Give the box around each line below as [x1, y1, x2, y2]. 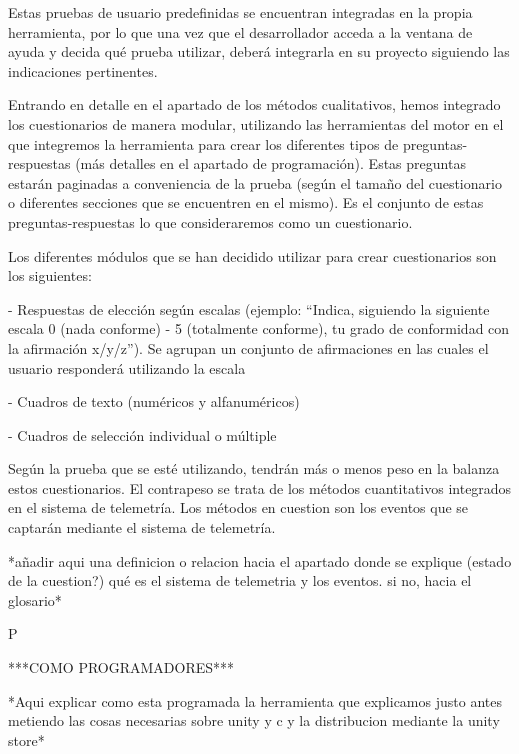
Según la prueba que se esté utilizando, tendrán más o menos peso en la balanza [8, 458, 500, 479]
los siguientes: [8, 265, 92, 286]
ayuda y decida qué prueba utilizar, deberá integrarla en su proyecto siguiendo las [8, 41, 510, 62]
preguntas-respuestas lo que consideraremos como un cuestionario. [8, 211, 413, 232]
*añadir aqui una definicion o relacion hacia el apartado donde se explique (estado [8, 550, 512, 571]
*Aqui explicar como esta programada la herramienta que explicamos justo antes [8, 690, 502, 711]
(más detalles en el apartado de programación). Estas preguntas [75, 153, 466, 174]
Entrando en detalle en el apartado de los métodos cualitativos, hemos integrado [8, 94, 501, 115]
